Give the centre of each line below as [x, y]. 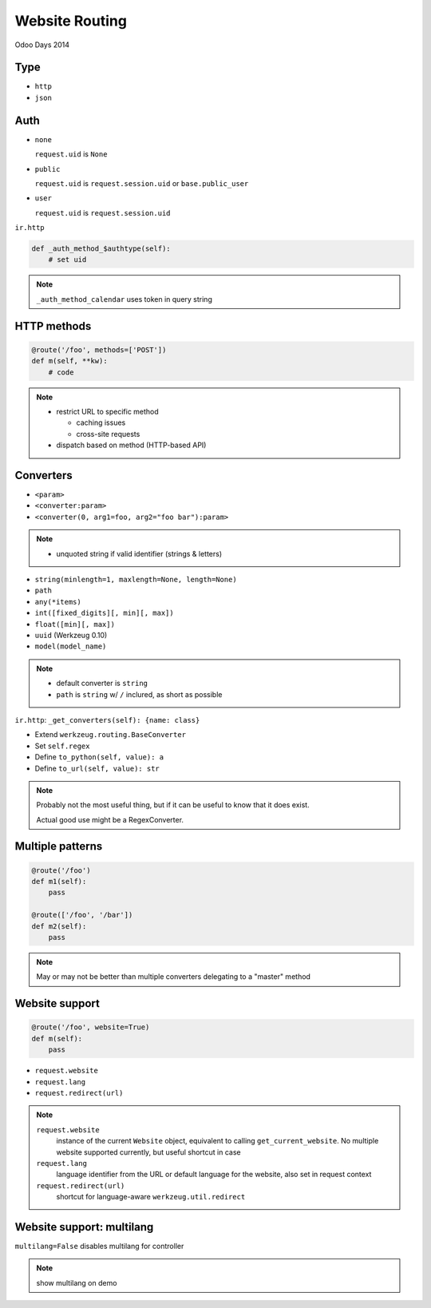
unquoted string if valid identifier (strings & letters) [139, 553]
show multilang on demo [77, 1282]
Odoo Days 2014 [42, 45]
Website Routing [71, 21]
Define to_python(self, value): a [99, 757]
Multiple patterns [59, 846]
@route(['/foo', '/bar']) [82, 915]
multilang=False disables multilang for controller [99, 1246]
